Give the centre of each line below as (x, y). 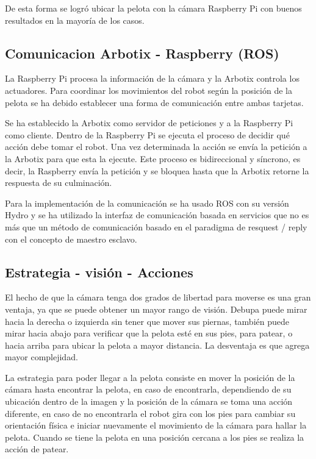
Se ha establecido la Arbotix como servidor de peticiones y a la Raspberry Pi (149, 123)
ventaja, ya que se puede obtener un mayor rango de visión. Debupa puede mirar (156, 309)
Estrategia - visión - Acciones (99, 272)
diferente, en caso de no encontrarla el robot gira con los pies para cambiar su (150, 413)
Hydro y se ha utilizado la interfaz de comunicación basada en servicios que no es (157, 215)
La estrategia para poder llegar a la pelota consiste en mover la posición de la (150, 377)
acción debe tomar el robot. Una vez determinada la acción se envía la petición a (156, 147)
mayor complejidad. (41, 357)
